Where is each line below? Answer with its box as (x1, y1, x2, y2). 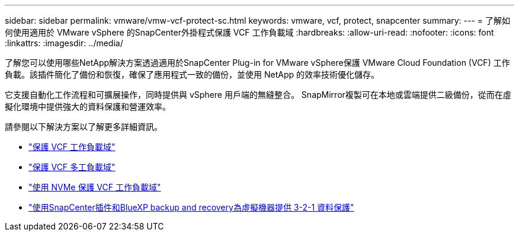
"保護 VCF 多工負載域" (28, 162, 116, 172)
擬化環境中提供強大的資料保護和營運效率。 (5, 101, 171, 111)
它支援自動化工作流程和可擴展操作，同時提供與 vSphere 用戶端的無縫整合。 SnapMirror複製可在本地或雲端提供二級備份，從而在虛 (5, 90, 511, 100)
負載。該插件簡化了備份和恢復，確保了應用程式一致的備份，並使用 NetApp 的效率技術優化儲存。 (5, 69, 379, 79)
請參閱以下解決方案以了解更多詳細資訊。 (5, 122, 162, 132)
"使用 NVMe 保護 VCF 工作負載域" (28, 182, 161, 192)
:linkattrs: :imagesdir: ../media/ (5, 38, 123, 48)
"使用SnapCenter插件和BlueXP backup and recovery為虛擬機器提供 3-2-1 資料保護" (28, 202, 354, 212)
